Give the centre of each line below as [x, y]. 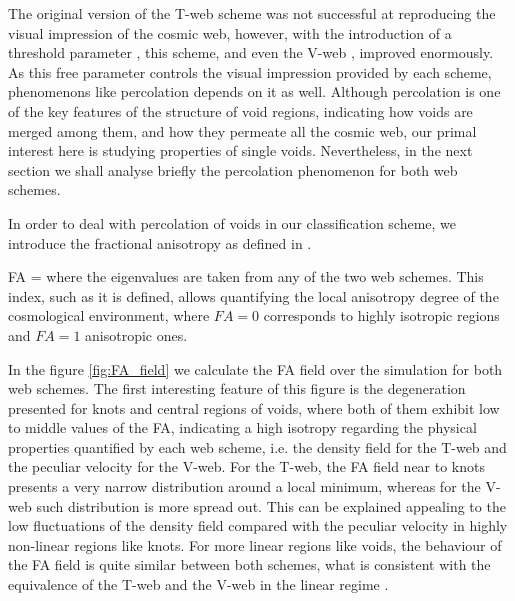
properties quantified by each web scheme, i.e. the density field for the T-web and [257, 446]
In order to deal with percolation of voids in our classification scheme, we [232, 222]
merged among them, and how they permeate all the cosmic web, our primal [242, 130]
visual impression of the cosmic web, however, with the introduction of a [230, 32]
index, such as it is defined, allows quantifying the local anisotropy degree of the [253, 295]
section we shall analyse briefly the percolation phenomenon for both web [233, 169]
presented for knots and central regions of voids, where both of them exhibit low [254, 407]
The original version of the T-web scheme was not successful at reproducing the [252, 13]
